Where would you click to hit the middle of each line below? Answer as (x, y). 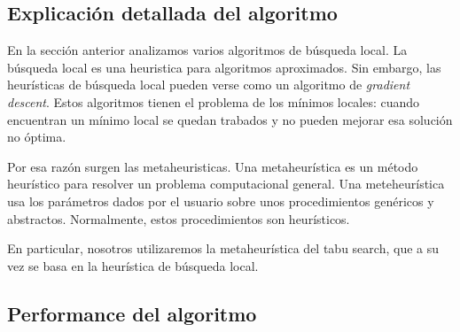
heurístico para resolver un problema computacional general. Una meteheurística (226, 184)
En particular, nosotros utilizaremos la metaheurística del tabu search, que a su (223, 248)
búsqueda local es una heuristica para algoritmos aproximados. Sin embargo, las (224, 67)
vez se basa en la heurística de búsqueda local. (133, 265)
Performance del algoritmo (132, 313)
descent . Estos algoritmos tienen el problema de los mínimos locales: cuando (214, 101)
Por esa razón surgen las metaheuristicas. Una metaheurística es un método (213, 166)
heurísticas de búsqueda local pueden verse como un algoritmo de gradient (209, 85)
